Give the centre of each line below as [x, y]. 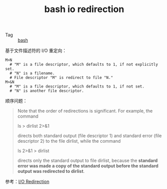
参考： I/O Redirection [27, 181]
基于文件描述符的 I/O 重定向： [36, 51]
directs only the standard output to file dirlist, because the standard [88, 161]
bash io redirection [84, 9]
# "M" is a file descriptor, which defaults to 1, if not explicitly [84, 65]
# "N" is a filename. [32, 73]
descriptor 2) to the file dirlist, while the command [69, 141]
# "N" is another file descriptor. [47, 91]
